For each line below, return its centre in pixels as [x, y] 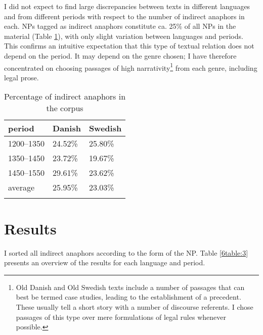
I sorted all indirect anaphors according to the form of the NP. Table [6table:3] [126, 252]
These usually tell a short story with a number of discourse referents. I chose [135, 306]
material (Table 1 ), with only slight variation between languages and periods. [124, 36]
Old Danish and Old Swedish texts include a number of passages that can [130, 287]
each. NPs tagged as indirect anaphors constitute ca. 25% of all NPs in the [120, 26]
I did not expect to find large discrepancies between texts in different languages [127, 6]
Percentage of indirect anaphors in [65, 97]
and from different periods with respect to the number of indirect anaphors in [124, 16]
